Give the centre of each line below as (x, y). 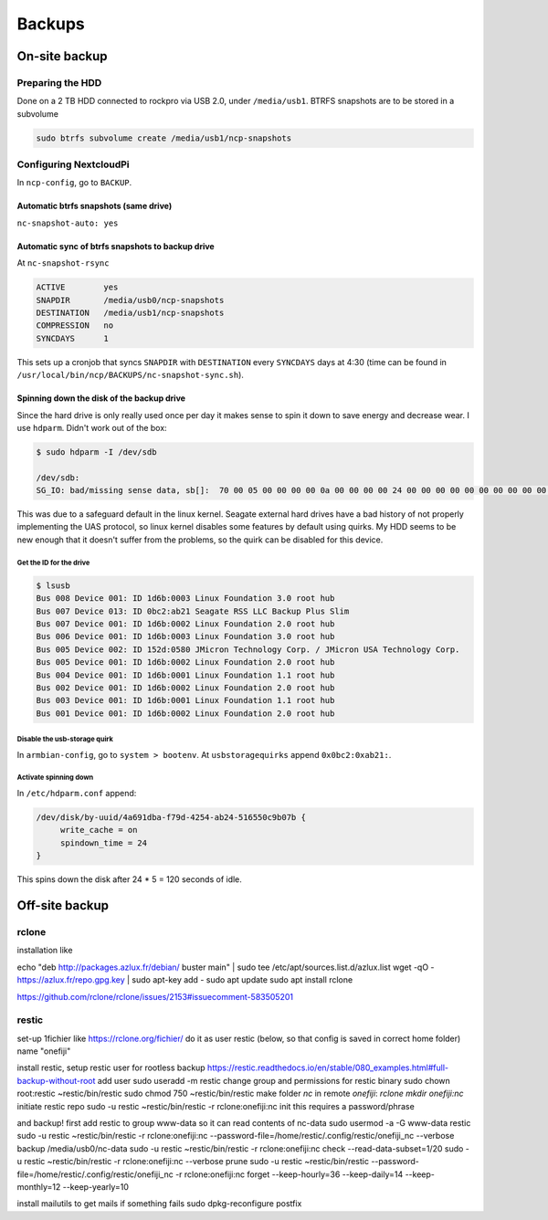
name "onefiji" (44, 1051)
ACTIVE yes (77, 287)
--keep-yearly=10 (96, 1186)
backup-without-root (56, 1080)
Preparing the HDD (59, 82)
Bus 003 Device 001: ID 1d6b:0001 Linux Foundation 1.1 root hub (185, 700)
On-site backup (62, 56)
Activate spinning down (55, 778)
